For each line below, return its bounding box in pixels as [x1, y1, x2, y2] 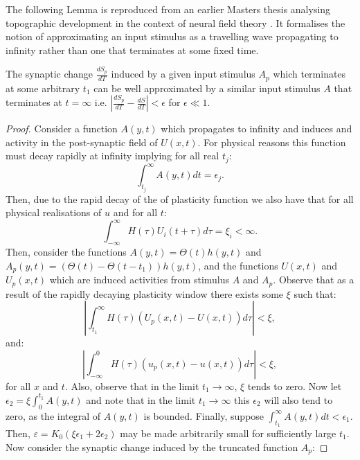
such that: [294, 286, 336, 301]
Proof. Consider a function [6, 121, 118, 136]
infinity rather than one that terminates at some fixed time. [6, 42, 259, 57]
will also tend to [264, 392, 333, 407]
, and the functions [198, 258, 278, 272]
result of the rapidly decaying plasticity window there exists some [6, 286, 284, 301]
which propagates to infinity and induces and [161, 121, 352, 136]
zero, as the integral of [6, 408, 101, 423]
